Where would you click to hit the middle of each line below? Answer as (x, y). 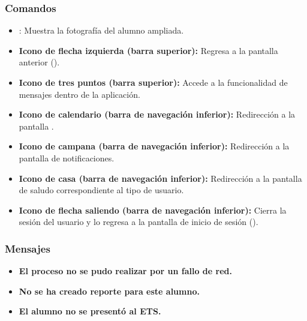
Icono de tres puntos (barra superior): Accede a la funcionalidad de (153, 82)
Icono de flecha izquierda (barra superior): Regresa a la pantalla (148, 50)
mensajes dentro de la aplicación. (79, 94)
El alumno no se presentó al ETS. (90, 311)
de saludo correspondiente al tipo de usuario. (101, 190)
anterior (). (39, 62)
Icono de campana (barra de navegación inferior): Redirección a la (154, 146)
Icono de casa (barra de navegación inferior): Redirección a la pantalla (160, 178)
